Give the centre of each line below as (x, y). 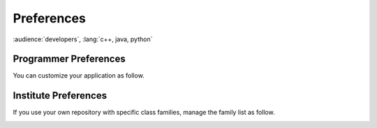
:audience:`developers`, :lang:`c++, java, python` (83, 39)
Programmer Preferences (69, 59)
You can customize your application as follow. (79, 76)
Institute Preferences (60, 95)
